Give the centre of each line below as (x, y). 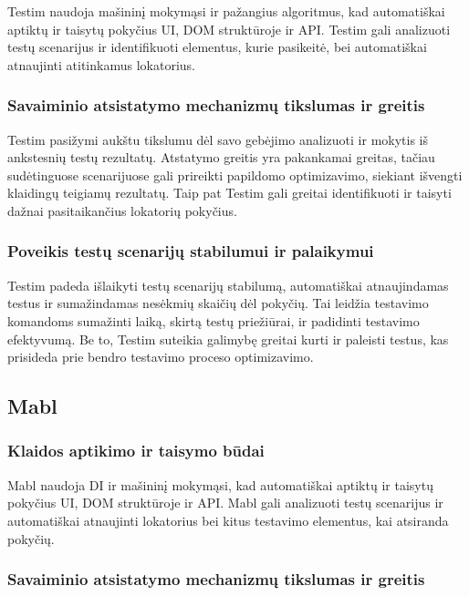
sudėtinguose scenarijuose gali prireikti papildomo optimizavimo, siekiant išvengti (235, 175)
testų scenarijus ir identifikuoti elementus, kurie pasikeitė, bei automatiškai (217, 47)
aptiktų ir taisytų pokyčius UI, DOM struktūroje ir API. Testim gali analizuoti (229, 29)
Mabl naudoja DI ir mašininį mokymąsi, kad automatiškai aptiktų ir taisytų (220, 484)
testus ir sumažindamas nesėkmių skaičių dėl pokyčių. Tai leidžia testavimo (218, 303)
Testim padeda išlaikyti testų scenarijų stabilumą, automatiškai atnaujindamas (228, 285)
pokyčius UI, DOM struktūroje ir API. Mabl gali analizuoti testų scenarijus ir (225, 503)
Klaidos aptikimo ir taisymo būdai (136, 451)
